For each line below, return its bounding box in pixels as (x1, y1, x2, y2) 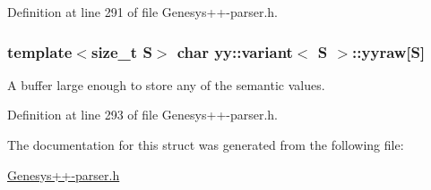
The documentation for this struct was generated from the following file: (7, 136, 404, 153)
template (7, 40, 73, 62)
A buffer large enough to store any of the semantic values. (7, 75, 325, 94)
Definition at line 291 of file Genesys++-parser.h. (7, 3, 279, 21)
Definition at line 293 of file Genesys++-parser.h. (7, 105, 279, 124)
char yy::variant (177, 40, 293, 62)
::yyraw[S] (352, 40, 426, 62)
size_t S (91, 40, 152, 62)
